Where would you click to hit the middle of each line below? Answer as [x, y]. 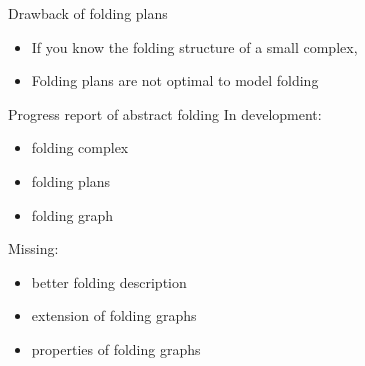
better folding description [109, 281]
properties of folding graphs [116, 348]
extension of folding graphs [114, 315]
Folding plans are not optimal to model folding [175, 80]
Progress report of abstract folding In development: [165, 113]
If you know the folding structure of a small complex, [194, 46]
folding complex [80, 147]
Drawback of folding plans [88, 13]
